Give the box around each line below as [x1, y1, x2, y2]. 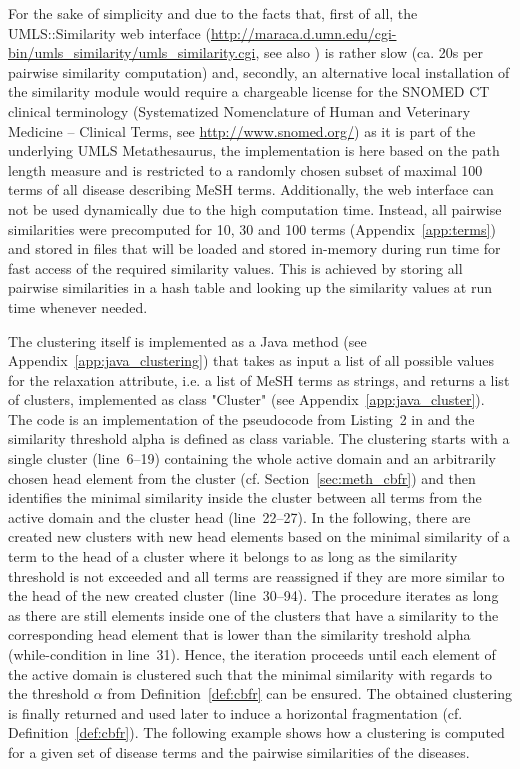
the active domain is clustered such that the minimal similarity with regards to [8, 663, 492, 684]
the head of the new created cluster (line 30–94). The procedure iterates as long [8, 585, 499, 606]
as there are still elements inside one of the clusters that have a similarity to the [8, 604, 499, 625]
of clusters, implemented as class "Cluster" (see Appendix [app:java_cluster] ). [8, 389, 485, 410]
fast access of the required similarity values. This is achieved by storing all [8, 257, 463, 278]
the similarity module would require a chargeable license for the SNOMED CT [8, 81, 490, 102]
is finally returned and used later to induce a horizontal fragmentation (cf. [8, 702, 463, 723]
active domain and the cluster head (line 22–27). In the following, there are [8, 506, 471, 527]
